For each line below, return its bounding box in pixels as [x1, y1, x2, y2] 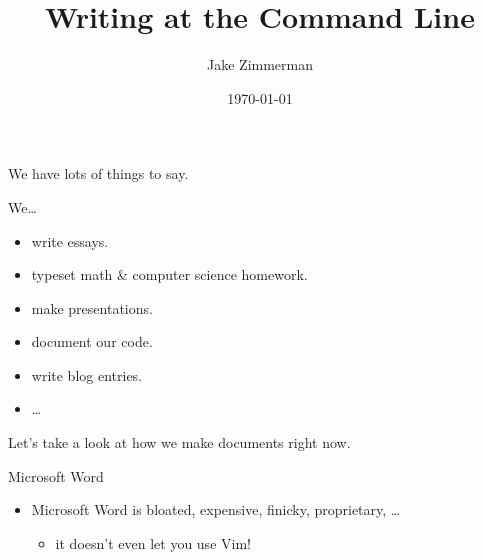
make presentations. [31, 297, 153, 318]
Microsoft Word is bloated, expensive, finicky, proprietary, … [31, 499, 401, 520]
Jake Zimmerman [207, 54, 313, 75]
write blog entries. [31, 364, 143, 385]
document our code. [31, 331, 153, 352]
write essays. [31, 230, 109, 251]
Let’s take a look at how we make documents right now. [8, 432, 351, 453]
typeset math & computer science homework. [31, 264, 308, 285]
